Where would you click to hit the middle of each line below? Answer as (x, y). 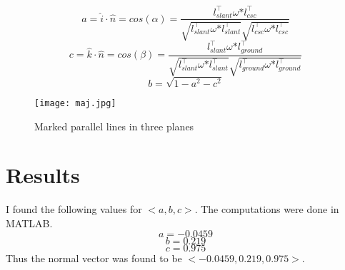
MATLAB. (29, 223)
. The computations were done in (267, 209)
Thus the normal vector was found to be (94, 258)
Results (43, 175)
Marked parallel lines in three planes (114, 126)
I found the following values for (74, 209)
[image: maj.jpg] (75, 103)
